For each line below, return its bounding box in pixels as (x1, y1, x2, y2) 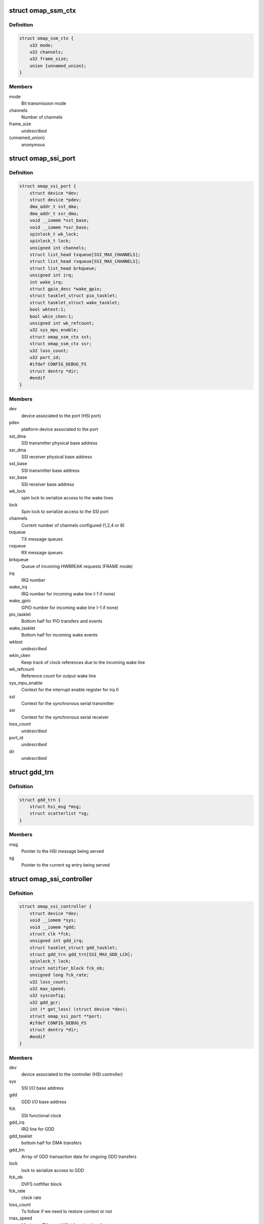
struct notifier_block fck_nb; (29, 965, 105, 971)
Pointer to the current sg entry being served (21, 862, 110, 868)
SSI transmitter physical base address (21, 440, 98, 446)
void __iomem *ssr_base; (29, 224, 89, 230)
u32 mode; (29, 42, 53, 48)
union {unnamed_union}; (29, 63, 87, 69)
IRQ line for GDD (21, 1126, 55, 1132)
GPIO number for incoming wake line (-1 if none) (21, 605, 119, 611)
